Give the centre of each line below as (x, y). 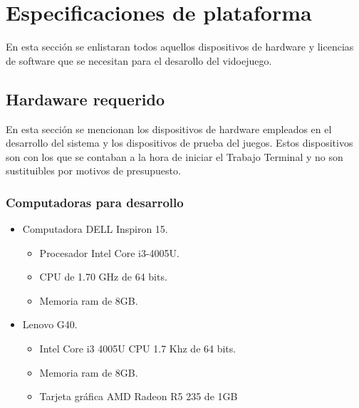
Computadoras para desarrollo (95, 202)
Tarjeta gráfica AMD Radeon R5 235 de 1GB (139, 396)
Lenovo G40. (50, 324)
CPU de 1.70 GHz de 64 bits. (103, 277)
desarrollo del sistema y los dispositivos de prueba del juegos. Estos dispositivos (179, 143)
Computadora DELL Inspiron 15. (95, 229)
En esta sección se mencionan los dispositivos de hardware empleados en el (169, 129)
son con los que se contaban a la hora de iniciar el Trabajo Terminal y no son (175, 156)
